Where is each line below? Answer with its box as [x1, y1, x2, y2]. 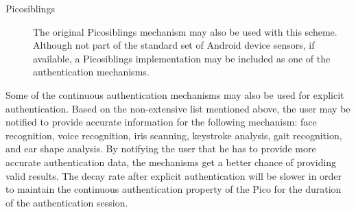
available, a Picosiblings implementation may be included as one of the [33, 51, 331, 65]
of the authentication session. [5, 195, 128, 209]
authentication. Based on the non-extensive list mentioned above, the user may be [5, 101, 351, 115]
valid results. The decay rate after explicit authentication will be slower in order [5, 168, 342, 182]
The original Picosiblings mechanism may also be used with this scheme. [33, 24, 337, 38]
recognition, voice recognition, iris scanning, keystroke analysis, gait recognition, [5, 128, 342, 142]
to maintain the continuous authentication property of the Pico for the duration [5, 182, 342, 196]
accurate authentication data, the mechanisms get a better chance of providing [5, 154, 337, 169]
